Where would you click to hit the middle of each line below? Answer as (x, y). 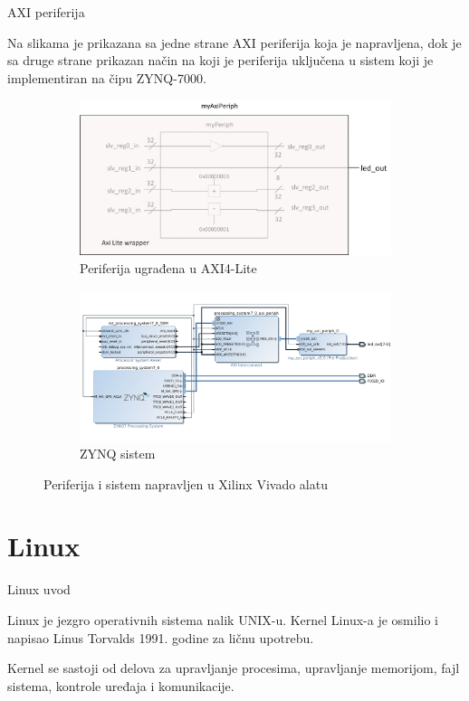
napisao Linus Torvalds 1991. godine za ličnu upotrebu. (161, 637)
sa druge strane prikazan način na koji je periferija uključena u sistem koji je (220, 60)
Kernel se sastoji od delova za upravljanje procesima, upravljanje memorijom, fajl (234, 668)
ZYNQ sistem (118, 454)
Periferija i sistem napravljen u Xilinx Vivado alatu (186, 483)
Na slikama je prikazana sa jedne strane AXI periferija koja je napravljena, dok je (234, 42)
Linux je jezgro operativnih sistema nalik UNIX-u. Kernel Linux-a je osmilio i (223, 620)
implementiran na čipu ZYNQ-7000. (107, 77)
